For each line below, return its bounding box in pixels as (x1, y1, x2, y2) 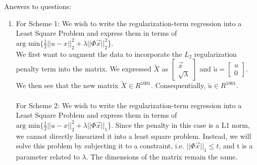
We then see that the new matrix (16, 80, 119, 91)
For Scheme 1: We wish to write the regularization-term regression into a (16, 18, 242, 28)
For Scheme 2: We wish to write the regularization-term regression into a (16, 100, 242, 110)
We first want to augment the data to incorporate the (16, 48, 182, 59)
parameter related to (16, 151, 80, 161)
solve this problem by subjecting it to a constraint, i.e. (16, 140, 184, 151)
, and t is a (219, 140, 253, 151)
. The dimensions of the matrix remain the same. (86, 151, 238, 161)
